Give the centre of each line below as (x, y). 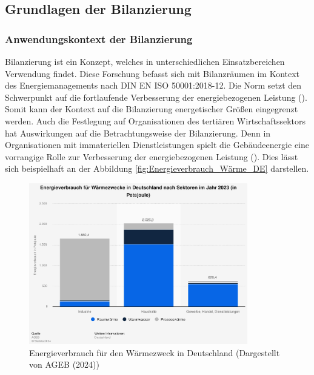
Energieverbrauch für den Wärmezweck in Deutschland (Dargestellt (155, 352)
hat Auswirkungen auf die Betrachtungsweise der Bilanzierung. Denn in (138, 133)
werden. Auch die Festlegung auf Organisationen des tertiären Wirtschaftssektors (155, 120)
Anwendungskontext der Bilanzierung (99, 39)
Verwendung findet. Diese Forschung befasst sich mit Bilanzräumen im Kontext (152, 73)
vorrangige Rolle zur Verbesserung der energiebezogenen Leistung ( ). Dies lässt (152, 156)
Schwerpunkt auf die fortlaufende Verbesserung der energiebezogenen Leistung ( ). (156, 97)
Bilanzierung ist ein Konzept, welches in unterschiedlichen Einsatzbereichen (145, 61)
